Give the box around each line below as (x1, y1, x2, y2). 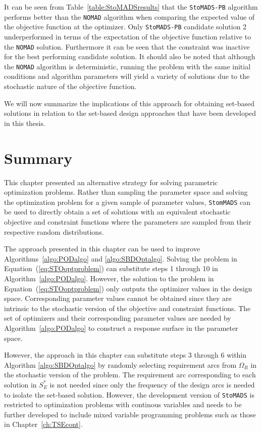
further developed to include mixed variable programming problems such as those (4, 409, 256, 419)
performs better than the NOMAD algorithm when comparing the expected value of (4, 11, 255, 22)
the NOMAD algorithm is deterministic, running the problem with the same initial (4, 61, 251, 71)
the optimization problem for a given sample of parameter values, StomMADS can (4, 196, 251, 207)
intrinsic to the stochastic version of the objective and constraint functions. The (4, 302, 251, 313)
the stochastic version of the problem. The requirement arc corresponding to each (4, 369, 256, 380)
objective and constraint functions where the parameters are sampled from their (4, 216, 251, 227)
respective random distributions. (4, 226, 104, 237)
